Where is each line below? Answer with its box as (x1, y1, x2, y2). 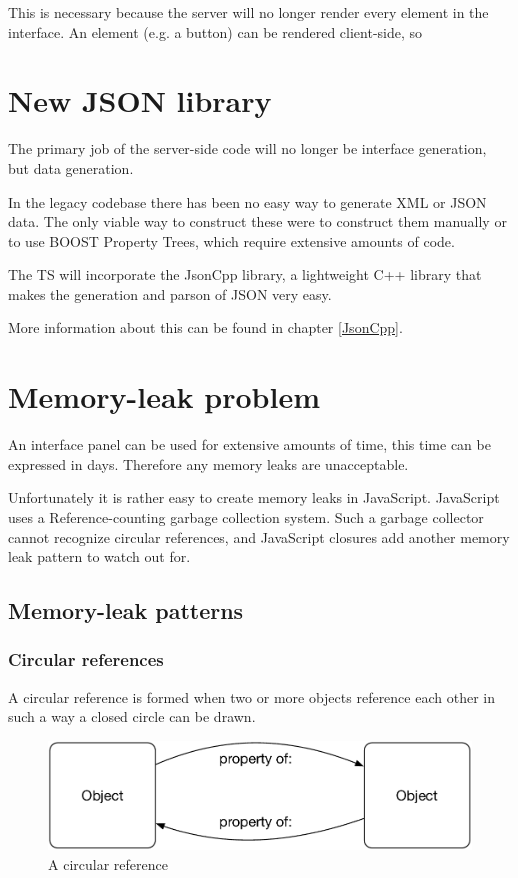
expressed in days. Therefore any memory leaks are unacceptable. (8, 453, 409, 474)
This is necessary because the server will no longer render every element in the (8, 2, 489, 22)
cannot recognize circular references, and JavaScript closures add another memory (8, 526, 510, 547)
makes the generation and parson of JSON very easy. (8, 283, 332, 304)
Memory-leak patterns (8, 595, 244, 626)
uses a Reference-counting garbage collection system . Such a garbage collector (8, 506, 484, 527)
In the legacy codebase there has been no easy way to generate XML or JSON (8, 191, 487, 212)
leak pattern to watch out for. (8, 546, 191, 567)
